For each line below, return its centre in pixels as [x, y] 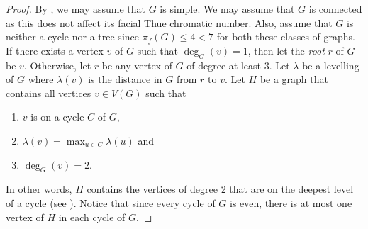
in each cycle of [92, 217]
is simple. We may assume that [227, 9]
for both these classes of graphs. [286, 37]
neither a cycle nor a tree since [72, 37]
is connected [335, 9]
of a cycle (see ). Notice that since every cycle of [111, 202]
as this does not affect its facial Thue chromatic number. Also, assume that [169, 22]
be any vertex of [137, 65]
